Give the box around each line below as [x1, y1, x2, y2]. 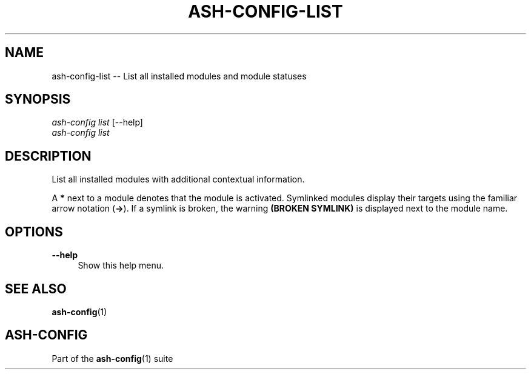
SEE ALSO [5, 281, 67, 296]
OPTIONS [5, 224, 63, 239]
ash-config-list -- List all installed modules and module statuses [52, 70, 307, 81]
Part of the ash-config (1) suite [52, 353, 173, 364]
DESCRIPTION [5, 148, 92, 164]
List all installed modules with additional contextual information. [52, 174, 305, 185]
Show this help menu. [78, 260, 164, 271]
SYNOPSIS [5, 92, 71, 107]
